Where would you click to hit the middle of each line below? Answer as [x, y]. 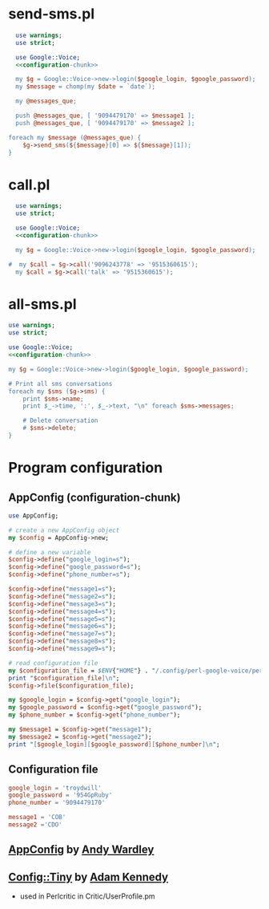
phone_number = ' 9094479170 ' [57, 803]
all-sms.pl [43, 304]
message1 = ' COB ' [37, 818]
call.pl [29, 185]
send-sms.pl [52, 14]
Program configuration [86, 468]
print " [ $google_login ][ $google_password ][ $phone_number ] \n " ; [114, 744]
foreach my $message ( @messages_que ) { [75, 137]
